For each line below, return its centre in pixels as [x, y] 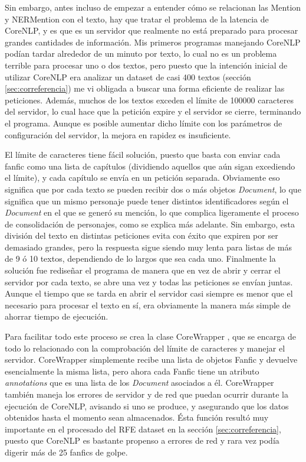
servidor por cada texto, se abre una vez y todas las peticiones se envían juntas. [149, 282]
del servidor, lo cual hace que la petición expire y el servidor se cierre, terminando [153, 111]
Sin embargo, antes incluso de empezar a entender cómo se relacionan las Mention [153, 7]
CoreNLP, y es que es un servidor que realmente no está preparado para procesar [152, 30]
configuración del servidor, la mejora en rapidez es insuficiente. [118, 134]
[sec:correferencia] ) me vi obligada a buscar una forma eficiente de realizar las [145, 88]
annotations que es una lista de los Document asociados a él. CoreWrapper [139, 383]
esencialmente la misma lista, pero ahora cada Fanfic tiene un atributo [132, 371]
